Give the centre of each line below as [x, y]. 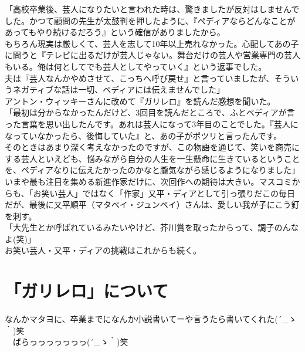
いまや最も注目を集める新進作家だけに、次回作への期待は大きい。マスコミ [148, 181]
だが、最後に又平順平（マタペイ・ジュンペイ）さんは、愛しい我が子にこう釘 [152, 204]
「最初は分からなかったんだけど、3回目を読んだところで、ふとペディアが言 [150, 112]
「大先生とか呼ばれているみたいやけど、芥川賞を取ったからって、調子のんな [152, 227]
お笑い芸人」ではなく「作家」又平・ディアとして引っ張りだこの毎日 [164, 193]
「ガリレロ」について [87, 291]
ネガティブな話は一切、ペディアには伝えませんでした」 [119, 89]
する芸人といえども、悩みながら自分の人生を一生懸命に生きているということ [152, 158]
